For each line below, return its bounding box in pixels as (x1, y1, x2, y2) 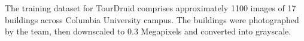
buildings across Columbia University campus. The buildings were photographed (5, 13, 299, 26)
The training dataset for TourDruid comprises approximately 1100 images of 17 (5, 2, 296, 14)
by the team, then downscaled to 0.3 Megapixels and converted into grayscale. (5, 25, 291, 37)
